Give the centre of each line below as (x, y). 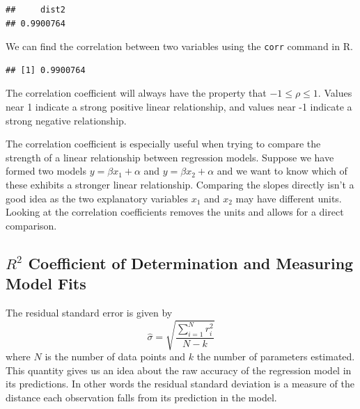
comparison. (31, 225)
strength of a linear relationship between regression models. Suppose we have (170, 157)
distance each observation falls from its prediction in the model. (141, 397)
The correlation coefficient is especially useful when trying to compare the (163, 144)
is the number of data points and (115, 356)
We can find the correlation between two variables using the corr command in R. (179, 46)
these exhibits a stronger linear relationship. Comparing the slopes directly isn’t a (180, 184)
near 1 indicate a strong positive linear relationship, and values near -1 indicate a (179, 107)
